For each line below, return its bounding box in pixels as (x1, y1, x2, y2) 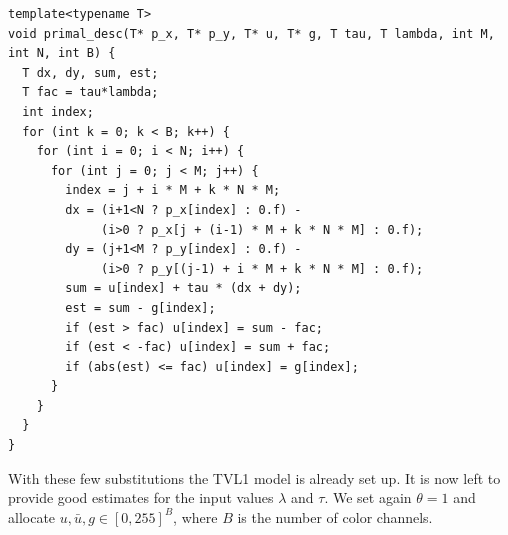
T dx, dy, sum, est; (22, 65, 159, 80)
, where (173, 506, 218, 527)
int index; (22, 104, 94, 119)
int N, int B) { (8, 46, 116, 61)
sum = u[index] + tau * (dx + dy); (65, 281, 302, 296)
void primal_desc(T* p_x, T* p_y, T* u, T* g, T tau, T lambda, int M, (8, 26, 495, 41)
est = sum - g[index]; (65, 300, 216, 315)
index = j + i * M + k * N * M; (65, 183, 281, 198)
